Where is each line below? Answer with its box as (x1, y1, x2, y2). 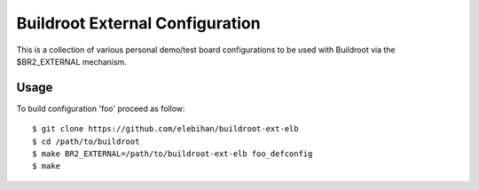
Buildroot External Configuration (16, 13, 261, 33)
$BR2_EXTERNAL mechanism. (16, 56, 128, 67)
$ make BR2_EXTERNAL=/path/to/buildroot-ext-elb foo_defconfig (32, 149, 313, 159)
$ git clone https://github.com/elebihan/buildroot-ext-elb (32, 124, 299, 134)
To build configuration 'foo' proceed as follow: (16, 103, 185, 114)
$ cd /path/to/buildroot (32, 136, 140, 146)
